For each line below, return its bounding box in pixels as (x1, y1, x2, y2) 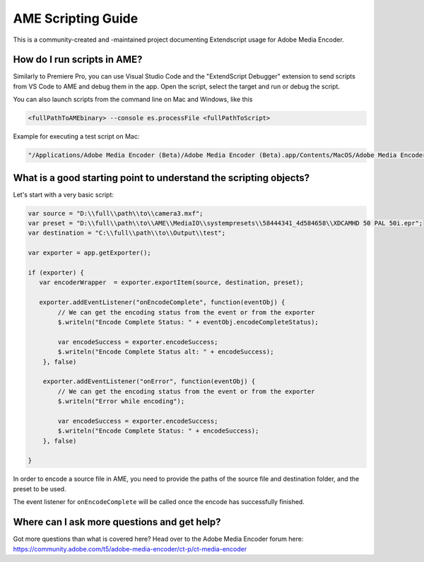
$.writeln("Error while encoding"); (57, 397, 185, 406)
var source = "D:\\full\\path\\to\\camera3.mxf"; (28, 209, 204, 217)
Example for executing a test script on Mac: (13, 132, 140, 141)
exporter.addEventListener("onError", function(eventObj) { (42, 377, 256, 385)
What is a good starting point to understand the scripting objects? (13, 172, 310, 184)
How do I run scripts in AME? (13, 54, 143, 66)
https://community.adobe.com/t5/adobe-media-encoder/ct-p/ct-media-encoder (13, 544, 247, 553)
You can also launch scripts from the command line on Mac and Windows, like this (13, 95, 253, 104)
